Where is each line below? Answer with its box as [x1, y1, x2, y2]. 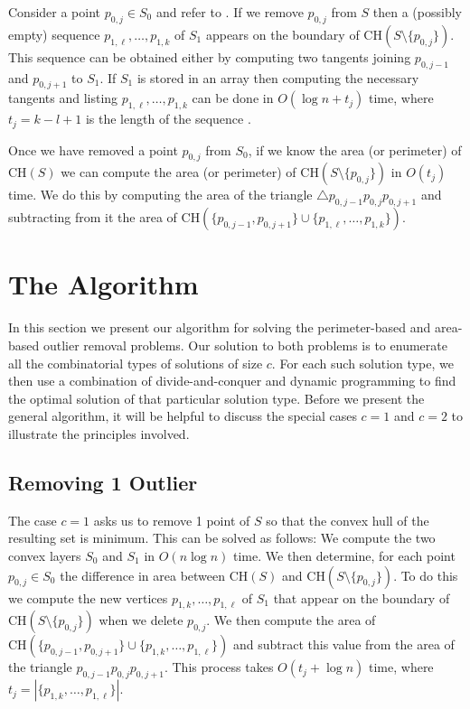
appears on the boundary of [205, 24, 360, 43]
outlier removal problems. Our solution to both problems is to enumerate [42, 335, 447, 354]
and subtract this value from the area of [232, 635, 455, 654]
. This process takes [164, 658, 274, 676]
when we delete [99, 611, 183, 630]
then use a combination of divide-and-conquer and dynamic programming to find [8, 371, 456, 390]
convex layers [8, 546, 81, 564]
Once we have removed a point [8, 140, 178, 159]
